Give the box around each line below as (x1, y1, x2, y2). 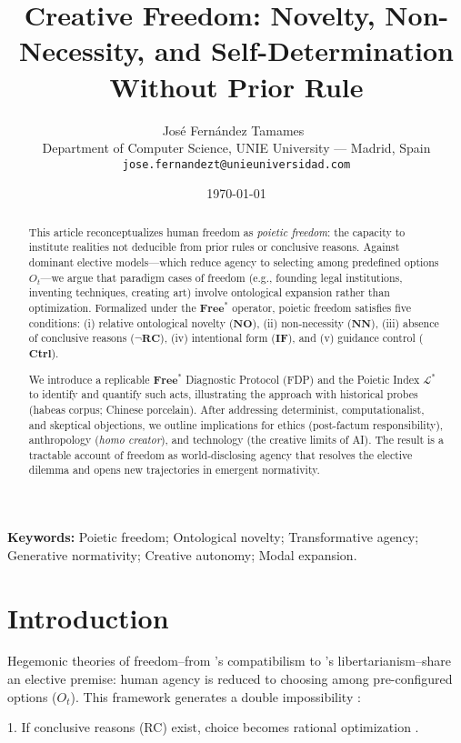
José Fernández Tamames (162, 120, 305, 139)
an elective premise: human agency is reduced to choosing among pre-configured (7, 669, 453, 688)
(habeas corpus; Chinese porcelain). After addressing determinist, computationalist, (28, 401, 425, 417)
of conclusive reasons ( (28, 330, 135, 346)
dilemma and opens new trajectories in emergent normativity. (28, 462, 320, 477)
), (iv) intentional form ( (160, 330, 276, 346)
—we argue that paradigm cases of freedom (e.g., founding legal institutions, (40, 269, 403, 285)
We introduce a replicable (28, 371, 150, 387)
